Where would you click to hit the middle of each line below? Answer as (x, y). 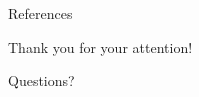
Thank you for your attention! (100, 46)
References (40, 13)
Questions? (41, 80)
